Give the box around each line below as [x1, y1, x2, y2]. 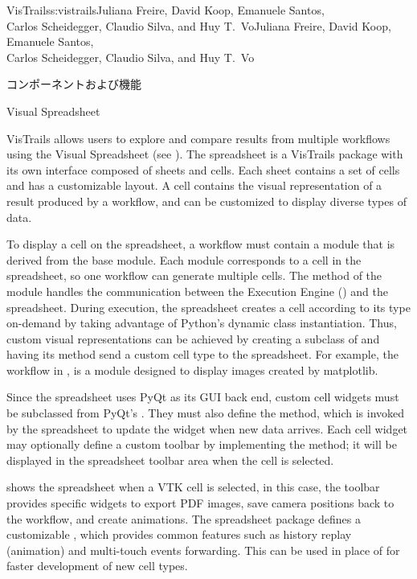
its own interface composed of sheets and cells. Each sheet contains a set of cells [6, 161, 400, 178]
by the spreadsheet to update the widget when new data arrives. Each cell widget [6, 420, 408, 437]
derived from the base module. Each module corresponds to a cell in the [6, 251, 362, 268]
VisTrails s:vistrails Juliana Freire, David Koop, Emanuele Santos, [6, 2, 325, 18]
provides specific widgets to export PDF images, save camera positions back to [6, 495, 395, 511]
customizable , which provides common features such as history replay [6, 526, 352, 543]
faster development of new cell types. [6, 557, 188, 574]
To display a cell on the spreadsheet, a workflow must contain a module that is [6, 236, 395, 253]
